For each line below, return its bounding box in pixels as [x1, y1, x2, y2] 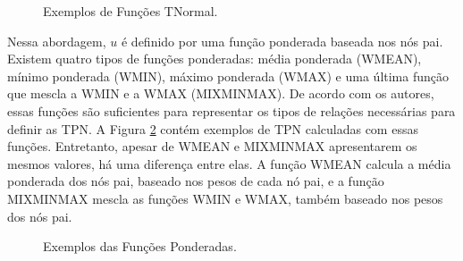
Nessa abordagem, [7, 31, 106, 50]
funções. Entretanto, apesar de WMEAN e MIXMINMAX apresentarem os [7, 137, 417, 156]
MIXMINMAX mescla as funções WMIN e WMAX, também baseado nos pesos [7, 189, 443, 207]
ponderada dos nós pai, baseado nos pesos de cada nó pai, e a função [7, 172, 384, 190]
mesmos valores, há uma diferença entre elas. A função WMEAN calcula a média [7, 154, 451, 173]
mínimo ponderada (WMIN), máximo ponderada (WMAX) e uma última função [7, 66, 450, 85]
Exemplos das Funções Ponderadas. [43, 237, 237, 256]
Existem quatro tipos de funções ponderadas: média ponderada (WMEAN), [7, 49, 422, 68]
